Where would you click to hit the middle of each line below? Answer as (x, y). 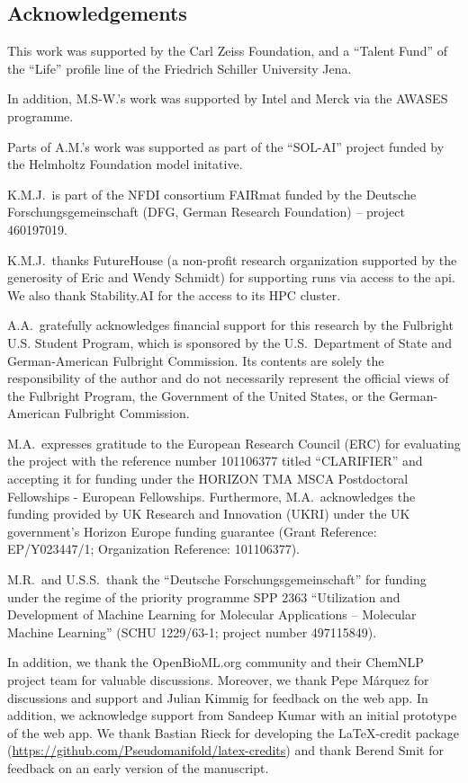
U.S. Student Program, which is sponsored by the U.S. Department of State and (229, 342)
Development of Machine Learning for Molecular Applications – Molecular (212, 614)
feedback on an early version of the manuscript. (138, 767)
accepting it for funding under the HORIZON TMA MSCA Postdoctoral (208, 479)
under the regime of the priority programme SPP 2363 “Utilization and (204, 596)
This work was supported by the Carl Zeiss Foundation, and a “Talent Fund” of (227, 51)
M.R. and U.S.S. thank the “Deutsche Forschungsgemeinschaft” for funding (217, 579)
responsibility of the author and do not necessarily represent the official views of (228, 378)
